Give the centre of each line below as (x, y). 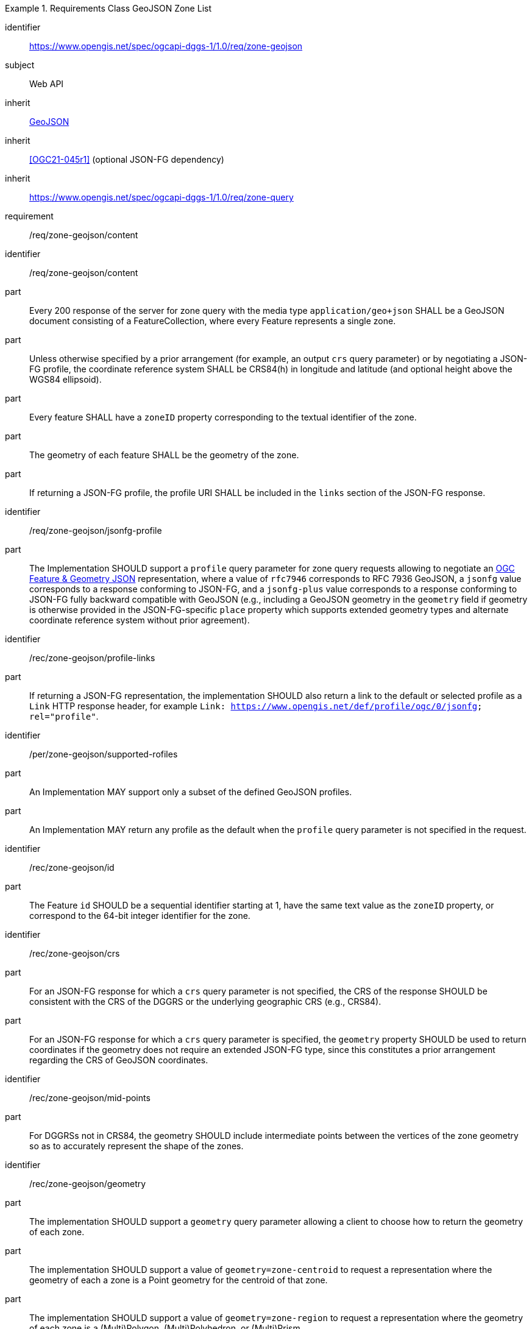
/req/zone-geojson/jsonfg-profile (96, 530)
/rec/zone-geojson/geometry (88, 1184)
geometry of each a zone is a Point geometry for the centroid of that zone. (179, 1280)
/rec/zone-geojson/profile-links (92, 658)
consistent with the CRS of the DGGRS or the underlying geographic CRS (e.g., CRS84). (205, 1001)
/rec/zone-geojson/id (72, 867)
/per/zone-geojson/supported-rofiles (104, 754)
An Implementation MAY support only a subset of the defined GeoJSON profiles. (191, 792)
